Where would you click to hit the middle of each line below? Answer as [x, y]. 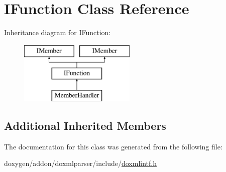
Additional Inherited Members [85, 126]
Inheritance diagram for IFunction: [58, 32]
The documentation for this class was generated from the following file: [113, 146]
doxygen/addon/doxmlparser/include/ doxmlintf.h [80, 163]
